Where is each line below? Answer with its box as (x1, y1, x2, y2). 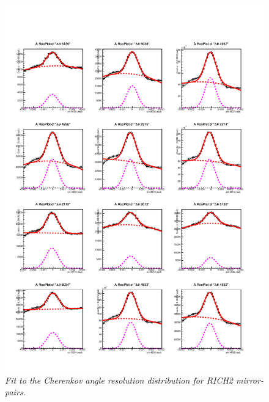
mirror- (235, 373, 263, 386)
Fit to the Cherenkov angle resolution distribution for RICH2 (5, 373, 233, 386)
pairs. (5, 386, 26, 398)
